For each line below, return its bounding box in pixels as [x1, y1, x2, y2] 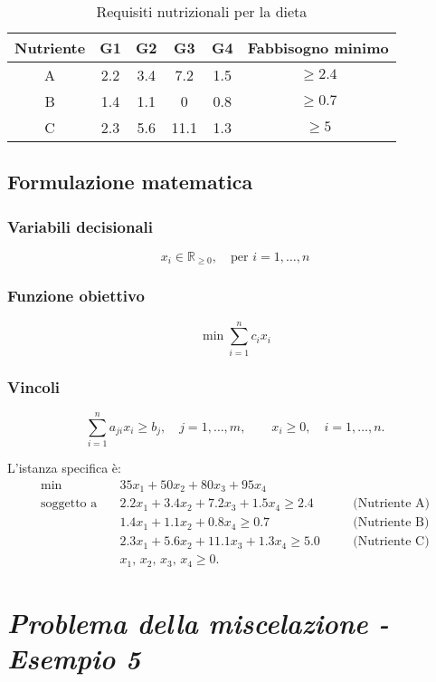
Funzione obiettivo [7, 284, 145, 307]
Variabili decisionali [7, 215, 154, 237]
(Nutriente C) [353, 535, 430, 549]
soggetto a [40, 497, 98, 511]
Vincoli [7, 375, 61, 398]
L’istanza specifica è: [7, 458, 121, 477]
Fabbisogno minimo [247, 37, 389, 58]
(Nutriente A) [353, 497, 431, 511]
